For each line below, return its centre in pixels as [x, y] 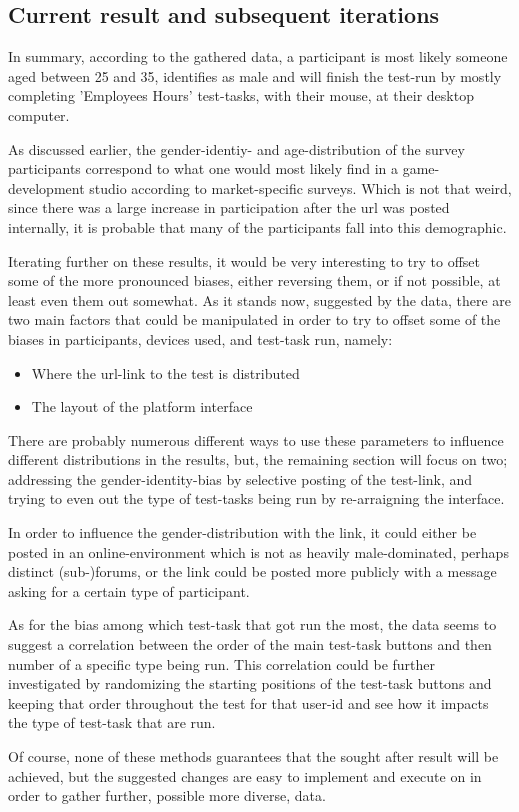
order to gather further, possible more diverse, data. [167, 795]
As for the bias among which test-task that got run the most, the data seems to [252, 624]
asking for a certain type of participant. [129, 590]
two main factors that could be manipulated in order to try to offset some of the [254, 319]
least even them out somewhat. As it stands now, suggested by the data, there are [259, 299]
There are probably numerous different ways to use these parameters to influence [256, 439]
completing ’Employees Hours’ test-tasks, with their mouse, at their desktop [241, 95]
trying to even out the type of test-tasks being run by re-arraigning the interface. [256, 498]
